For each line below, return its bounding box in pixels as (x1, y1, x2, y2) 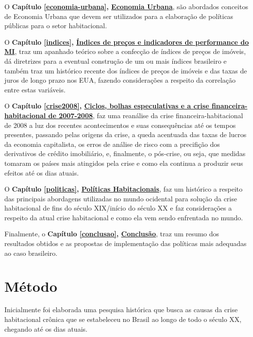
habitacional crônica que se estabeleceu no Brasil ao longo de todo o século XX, (4, 314, 242, 324)
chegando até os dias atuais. (4, 323, 87, 334)
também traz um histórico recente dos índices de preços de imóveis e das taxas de (4, 65, 247, 75)
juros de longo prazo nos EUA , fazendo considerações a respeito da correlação (4, 75, 236, 85)
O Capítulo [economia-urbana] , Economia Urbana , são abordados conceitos (4, 1, 248, 11)
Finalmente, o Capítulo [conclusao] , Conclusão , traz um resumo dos (4, 229, 219, 239)
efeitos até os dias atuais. (4, 167, 79, 177)
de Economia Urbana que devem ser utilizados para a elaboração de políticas (4, 11, 234, 21)
